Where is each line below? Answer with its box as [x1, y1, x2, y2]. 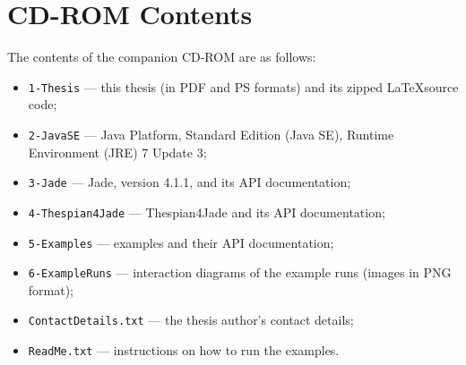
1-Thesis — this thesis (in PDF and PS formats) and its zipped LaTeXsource [28, 77, 459, 96]
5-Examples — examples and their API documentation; [28, 233, 334, 251]
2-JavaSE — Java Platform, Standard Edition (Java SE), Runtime [28, 124, 394, 143]
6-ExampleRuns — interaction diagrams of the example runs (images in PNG [28, 263, 452, 282]
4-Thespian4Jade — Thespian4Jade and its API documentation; [28, 202, 385, 221]
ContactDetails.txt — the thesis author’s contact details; [28, 310, 354, 329]
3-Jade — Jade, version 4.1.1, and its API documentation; [28, 173, 351, 191]
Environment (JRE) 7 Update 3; [28, 142, 207, 161]
